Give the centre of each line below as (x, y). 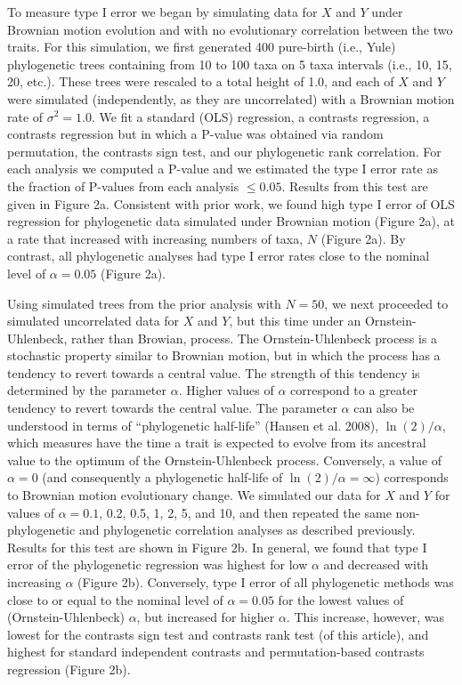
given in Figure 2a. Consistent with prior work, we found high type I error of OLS (231, 203)
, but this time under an (295, 321)
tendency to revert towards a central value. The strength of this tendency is (214, 372)
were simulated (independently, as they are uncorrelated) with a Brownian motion (231, 98)
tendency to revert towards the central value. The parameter (172, 408)
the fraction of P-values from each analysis (123, 185)
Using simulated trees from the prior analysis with (144, 303)
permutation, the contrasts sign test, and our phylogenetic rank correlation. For (224, 151)
